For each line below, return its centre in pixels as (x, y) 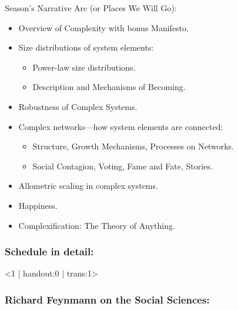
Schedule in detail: (49, 251)
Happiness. (38, 205)
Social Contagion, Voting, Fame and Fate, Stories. (123, 166)
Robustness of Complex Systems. (78, 106)
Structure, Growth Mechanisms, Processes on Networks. (133, 146)
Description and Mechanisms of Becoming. (109, 87)
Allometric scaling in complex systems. (88, 186)
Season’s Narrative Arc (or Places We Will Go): (91, 8)
